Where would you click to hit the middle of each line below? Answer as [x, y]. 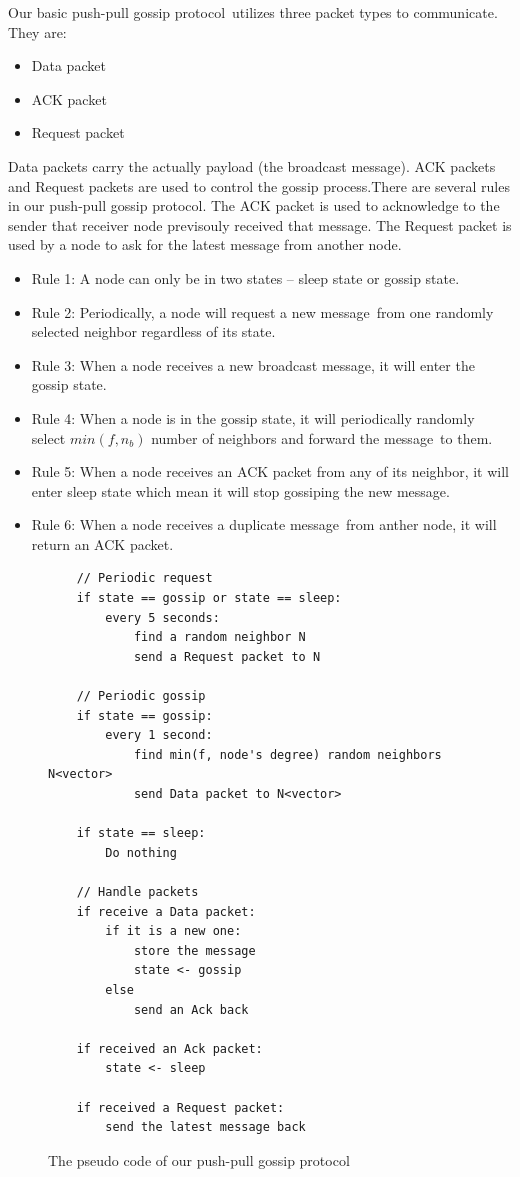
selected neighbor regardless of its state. [153, 331]
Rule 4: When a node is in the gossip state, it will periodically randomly [253, 417]
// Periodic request [144, 578]
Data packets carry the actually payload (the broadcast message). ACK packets [252, 165]
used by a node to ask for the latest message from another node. [205, 244]
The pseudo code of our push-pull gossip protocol [199, 1159]
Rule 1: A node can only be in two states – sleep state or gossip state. [245, 277]
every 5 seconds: [162, 617]
